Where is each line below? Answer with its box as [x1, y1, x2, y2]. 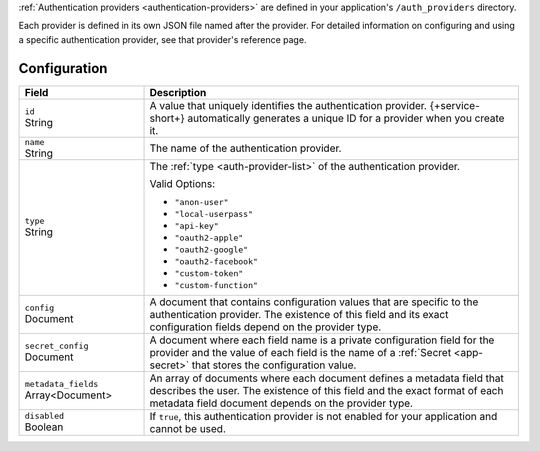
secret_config [24, 341, 89, 352]
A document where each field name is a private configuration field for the [149, 333, 495, 347]
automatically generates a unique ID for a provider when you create [187, 111, 505, 125]
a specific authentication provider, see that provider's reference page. [18, 33, 307, 45]
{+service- [429, 98, 480, 112]
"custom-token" [174, 268, 244, 279]
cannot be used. [149, 421, 227, 435]
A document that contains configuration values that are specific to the [149, 295, 479, 309]
